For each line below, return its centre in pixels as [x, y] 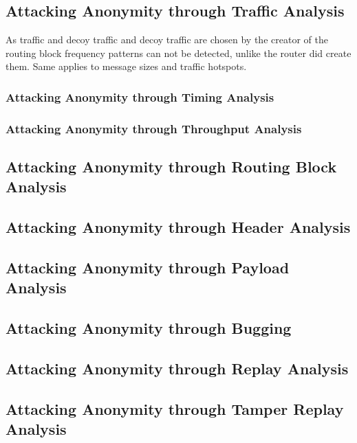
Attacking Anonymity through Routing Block [171, 167]
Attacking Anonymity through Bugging [149, 328]
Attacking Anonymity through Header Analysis [178, 227]
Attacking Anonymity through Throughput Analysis [154, 128]
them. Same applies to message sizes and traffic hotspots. [126, 66]
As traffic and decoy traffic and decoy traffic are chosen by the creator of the [167, 39]
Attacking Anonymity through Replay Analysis [177, 368]
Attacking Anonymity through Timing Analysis [140, 96]
